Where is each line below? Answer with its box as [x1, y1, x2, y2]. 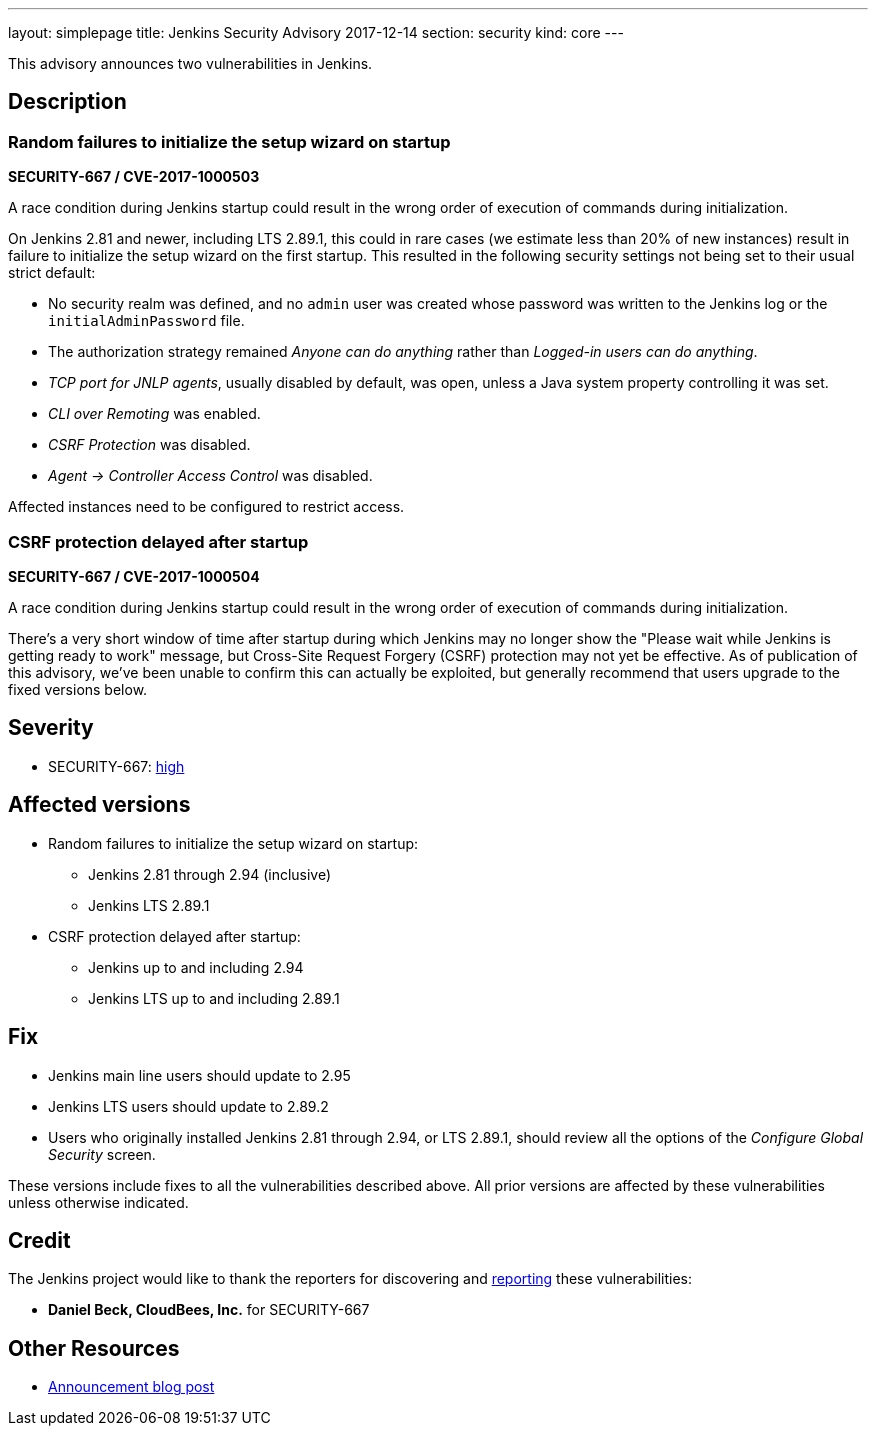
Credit [8, 1227, 71, 1253]
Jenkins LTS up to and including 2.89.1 [88, 989, 340, 1007]
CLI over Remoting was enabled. [48, 405, 261, 423]
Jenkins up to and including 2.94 [88, 958, 304, 976]
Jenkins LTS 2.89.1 [88, 896, 210, 914]
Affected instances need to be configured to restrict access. [8, 498, 405, 516]
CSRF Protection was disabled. [48, 436, 251, 454]
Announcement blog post [48, 1378, 215, 1396]
